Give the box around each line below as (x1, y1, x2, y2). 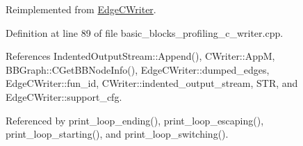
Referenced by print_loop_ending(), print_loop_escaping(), (6, 113, 264, 127)
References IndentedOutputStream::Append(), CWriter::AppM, (6, 49, 275, 63)
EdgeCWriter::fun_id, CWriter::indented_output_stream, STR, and (6, 76, 298, 90)
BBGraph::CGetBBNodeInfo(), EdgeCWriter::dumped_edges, (6, 62, 270, 76)
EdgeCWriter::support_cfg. (6, 89, 122, 104)
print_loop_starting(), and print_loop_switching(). (6, 127, 229, 141)
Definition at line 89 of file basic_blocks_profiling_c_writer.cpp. (6, 25, 284, 40)
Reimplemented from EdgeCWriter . (6, 2, 156, 16)
